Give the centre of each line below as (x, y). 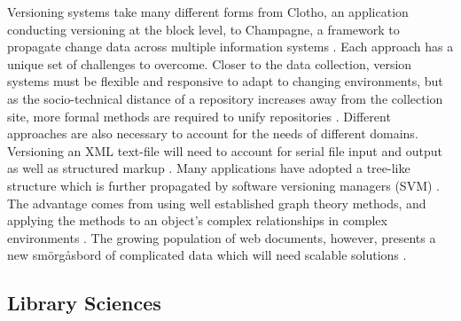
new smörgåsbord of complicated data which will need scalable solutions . (207, 255)
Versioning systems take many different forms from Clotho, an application (208, 12)
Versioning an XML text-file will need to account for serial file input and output (225, 150)
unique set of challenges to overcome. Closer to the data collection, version (210, 63)
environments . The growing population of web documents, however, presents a (222, 237)
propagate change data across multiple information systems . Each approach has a (230, 47)
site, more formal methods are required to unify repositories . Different (199, 116)
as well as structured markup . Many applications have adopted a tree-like (209, 168)
